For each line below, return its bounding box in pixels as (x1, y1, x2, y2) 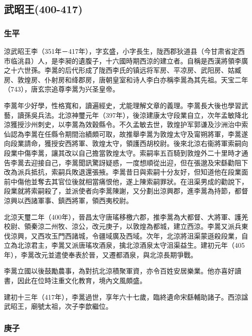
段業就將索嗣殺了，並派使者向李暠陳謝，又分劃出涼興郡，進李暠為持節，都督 (4, 186, 248, 196)
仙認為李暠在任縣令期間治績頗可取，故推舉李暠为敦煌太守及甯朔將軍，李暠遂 (4, 128, 248, 139)
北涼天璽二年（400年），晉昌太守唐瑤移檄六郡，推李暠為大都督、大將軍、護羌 (4, 211, 248, 222)
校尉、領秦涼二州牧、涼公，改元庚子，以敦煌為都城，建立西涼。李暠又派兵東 (4, 221, 248, 231)
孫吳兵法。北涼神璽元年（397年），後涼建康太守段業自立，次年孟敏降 (24, 110, 241, 120)
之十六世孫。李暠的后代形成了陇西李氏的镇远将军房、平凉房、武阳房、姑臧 (4, 65, 241, 75)
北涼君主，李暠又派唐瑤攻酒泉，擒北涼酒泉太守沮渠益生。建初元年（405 (17, 240, 245, 250)
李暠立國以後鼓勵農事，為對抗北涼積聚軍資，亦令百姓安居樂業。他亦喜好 (4, 266, 235, 276)
